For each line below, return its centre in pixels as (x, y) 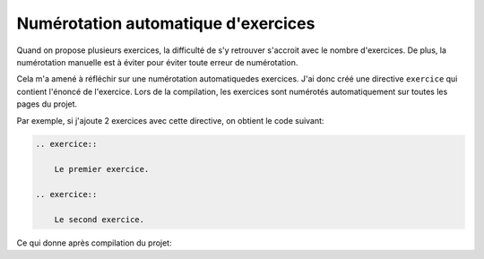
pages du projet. (47, 104)
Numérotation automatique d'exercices (166, 23)
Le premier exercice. (102, 169)
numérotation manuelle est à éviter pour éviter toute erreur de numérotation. (157, 62)
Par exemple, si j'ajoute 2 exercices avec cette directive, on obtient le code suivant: (170, 120)
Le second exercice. (99, 219)
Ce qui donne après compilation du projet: (94, 243)
